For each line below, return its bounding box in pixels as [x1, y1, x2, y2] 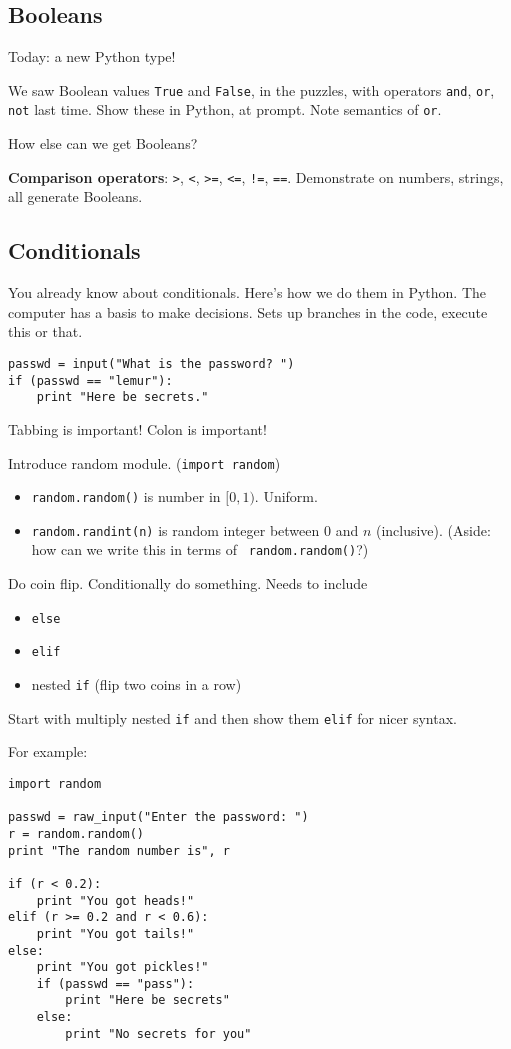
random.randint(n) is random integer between [31, 519, 320, 540]
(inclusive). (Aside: [375, 519, 491, 540]
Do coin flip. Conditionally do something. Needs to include [8, 573, 368, 594]
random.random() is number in [31, 486, 221, 507]
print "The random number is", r [8, 843, 230, 858]
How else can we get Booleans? [8, 133, 198, 154]
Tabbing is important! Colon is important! [8, 418, 267, 439]
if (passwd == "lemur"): [8, 373, 173, 388]
